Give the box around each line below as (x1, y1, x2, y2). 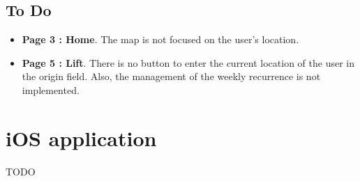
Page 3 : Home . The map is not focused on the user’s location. (22, 32, 299, 47)
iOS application (6, 123, 157, 152)
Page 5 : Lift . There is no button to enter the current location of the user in (22, 55, 355, 70)
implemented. (22, 82, 80, 97)
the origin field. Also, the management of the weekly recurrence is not (22, 69, 321, 84)
